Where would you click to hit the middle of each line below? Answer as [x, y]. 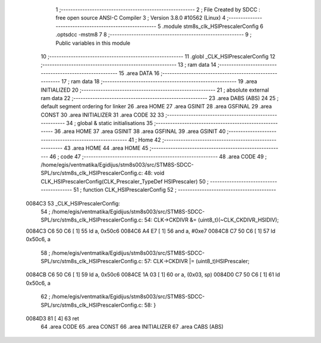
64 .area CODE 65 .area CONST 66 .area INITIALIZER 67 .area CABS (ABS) [132, 327]
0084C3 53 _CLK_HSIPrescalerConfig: [73, 203]
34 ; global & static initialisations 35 [109, 123]
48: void [154, 173]
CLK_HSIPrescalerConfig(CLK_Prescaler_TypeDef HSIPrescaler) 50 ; [125, 181]
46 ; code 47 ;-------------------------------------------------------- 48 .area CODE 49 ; [158, 156]
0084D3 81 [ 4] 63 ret [53, 318]
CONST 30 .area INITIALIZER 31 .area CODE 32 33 [103, 115]
